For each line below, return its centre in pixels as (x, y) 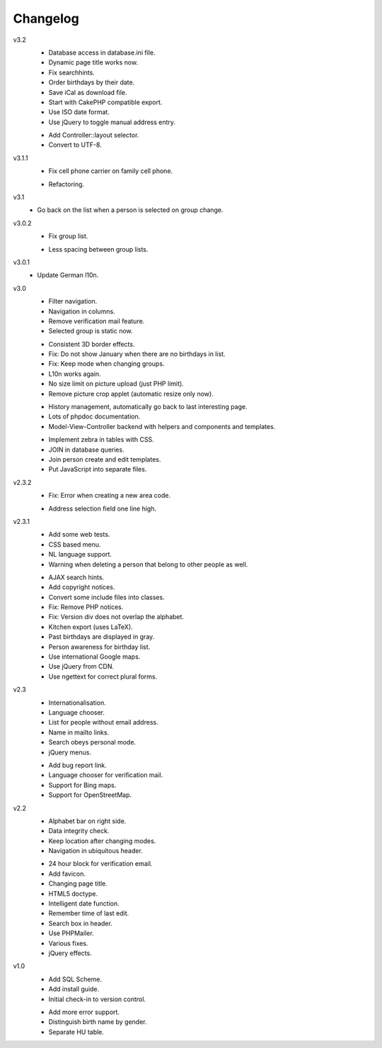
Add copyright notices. (82, 587)
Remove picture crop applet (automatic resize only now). (131, 394)
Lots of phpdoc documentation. (94, 417)
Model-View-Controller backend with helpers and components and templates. (162, 426)
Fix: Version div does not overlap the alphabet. (116, 617)
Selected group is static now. (91, 331)
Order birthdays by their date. (92, 82)
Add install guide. (74, 989)
